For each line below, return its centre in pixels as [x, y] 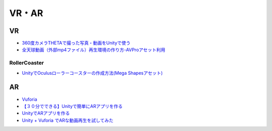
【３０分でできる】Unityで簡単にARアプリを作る [72, 106]
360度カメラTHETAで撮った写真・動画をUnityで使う [76, 43]
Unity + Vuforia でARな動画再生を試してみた [67, 120]
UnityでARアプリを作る [46, 113]
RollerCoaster [27, 63]
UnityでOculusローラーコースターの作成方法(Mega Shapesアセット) [92, 73]
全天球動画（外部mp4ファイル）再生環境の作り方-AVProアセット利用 [94, 50]
